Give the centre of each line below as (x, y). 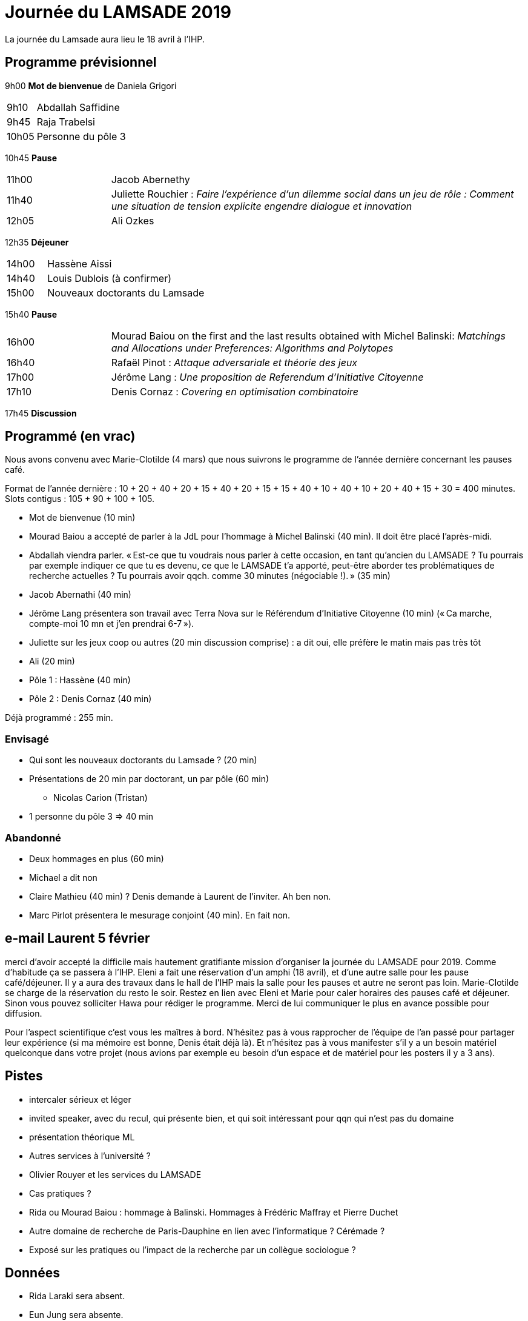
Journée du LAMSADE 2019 (118, 12)
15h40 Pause (31, 314)
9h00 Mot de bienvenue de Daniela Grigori (91, 85)
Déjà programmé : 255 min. (59, 718)
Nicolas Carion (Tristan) (101, 798)
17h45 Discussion (41, 413)
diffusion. (24, 1013)
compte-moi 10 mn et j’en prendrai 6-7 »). (112, 624)
